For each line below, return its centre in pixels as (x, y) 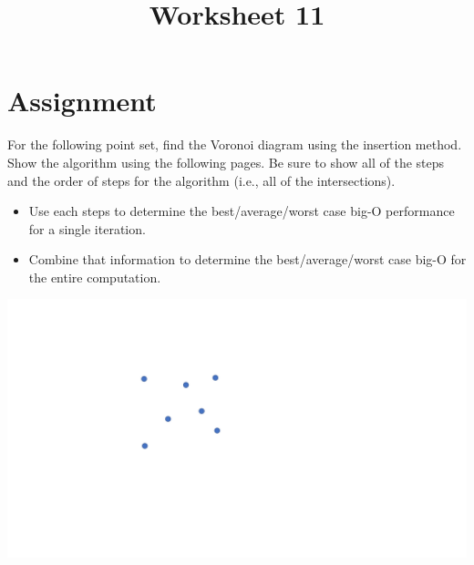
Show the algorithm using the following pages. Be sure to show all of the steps (226, 162)
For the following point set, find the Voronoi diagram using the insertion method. (235, 144)
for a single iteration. (87, 228)
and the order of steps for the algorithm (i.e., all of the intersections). (201, 180)
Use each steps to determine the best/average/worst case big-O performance (242, 211)
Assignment (82, 101)
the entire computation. (95, 277)
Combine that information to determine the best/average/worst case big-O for (247, 259)
